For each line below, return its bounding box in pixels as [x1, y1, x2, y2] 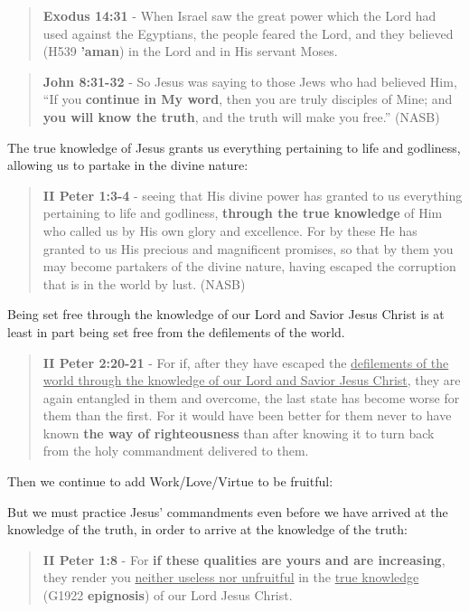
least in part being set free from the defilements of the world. [7, 322, 345, 341]
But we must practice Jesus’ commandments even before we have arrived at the [7, 502, 448, 521]
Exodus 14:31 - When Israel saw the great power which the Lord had [42, 6, 436, 24]
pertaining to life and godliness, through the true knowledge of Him [42, 203, 443, 222]
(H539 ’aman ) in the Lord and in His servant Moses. [42, 42, 338, 61]
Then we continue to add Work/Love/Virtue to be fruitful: [7, 472, 333, 491]
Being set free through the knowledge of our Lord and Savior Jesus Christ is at [7, 305, 445, 324]
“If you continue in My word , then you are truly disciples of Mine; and [42, 89, 453, 108]
